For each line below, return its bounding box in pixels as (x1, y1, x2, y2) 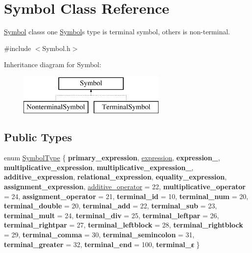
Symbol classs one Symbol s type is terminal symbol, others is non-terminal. (4, 26, 230, 37)
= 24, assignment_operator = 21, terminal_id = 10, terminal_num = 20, (4, 191, 249, 201)
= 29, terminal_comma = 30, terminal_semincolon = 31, (4, 229, 195, 240)
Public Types (4, 129, 72, 145)
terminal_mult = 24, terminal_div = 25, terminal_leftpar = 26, (4, 210, 219, 220)
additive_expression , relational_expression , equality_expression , (4, 172, 227, 182)
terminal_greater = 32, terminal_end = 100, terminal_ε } (4, 239, 200, 249)
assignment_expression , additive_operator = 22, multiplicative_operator (4, 181, 246, 192)
